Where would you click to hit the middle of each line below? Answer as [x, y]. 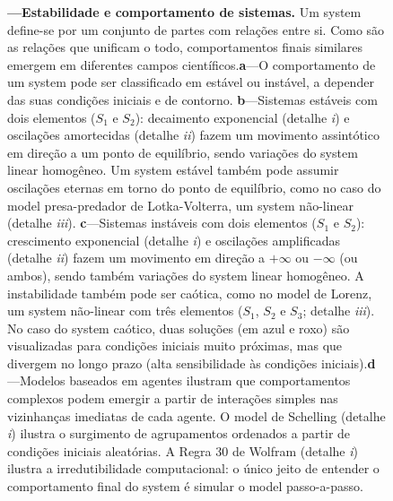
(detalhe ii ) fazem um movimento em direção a [136, 258]
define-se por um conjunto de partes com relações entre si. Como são [196, 29]
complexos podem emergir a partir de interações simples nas [173, 398]
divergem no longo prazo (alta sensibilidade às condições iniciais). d [192, 363]
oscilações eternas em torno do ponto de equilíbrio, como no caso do [194, 187]
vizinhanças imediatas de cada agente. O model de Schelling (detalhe [196, 415]
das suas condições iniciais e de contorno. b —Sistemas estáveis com [192, 99]
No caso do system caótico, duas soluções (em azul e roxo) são [179, 328]
